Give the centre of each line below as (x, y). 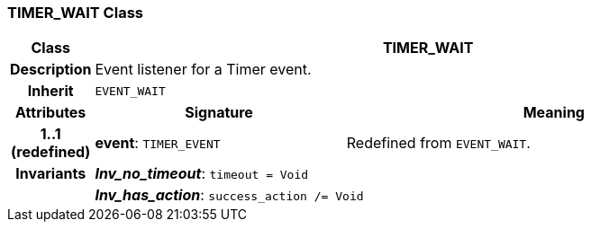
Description (51, 70)
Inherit (50, 91)
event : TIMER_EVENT (158, 143)
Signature (219, 113)
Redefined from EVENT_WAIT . (438, 143)
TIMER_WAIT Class (75, 13)
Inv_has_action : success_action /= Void (229, 195)
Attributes (51, 113)
